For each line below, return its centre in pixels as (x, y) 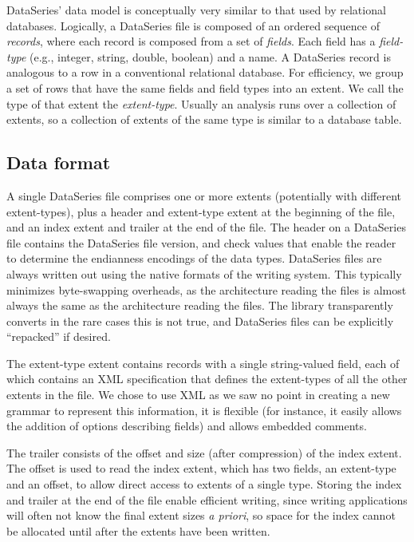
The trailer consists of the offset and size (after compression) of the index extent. (204, 452)
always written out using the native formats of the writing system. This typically (204, 273)
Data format (59, 162)
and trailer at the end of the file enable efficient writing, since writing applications (207, 499)
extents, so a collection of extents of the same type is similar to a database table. (204, 119)
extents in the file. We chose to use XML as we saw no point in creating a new (198, 395)
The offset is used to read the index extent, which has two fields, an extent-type (201, 468)
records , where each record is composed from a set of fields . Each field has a (191, 41)
